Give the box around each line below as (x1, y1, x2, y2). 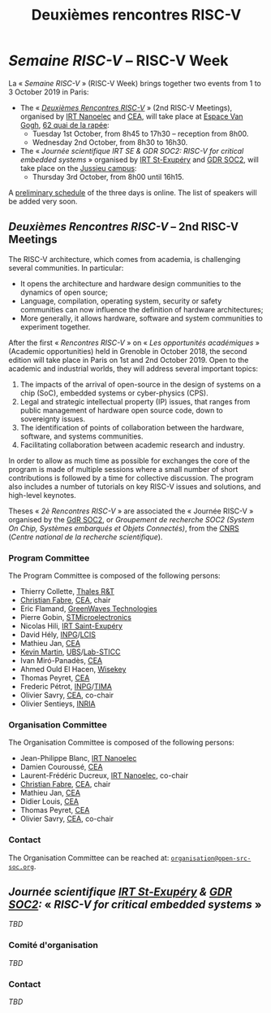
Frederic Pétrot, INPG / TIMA (19, 682, 112, 692)
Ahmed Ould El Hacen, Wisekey (19, 665, 127, 675)
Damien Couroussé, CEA (19, 762, 103, 772)
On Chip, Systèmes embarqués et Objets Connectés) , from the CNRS (8, 523, 239, 533)
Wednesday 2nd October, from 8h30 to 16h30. (32, 137, 188, 147)
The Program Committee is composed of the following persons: (8, 571, 221, 581)
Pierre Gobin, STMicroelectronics (19, 613, 132, 622)
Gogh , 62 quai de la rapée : (19, 120, 110, 129)
